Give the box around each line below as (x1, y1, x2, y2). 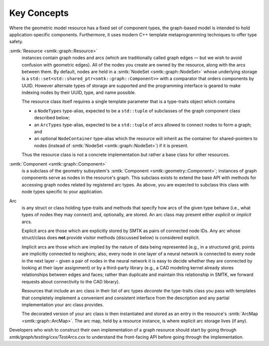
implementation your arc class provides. (21, 302, 104, 308)
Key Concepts (9, 7, 69, 18)
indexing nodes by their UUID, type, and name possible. (21, 89, 136, 95)
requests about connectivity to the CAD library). (21, 278, 120, 284)
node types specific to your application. (21, 189, 103, 195)
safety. (9, 39, 23, 45)
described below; (34, 115, 70, 121)
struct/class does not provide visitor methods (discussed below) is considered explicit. (21, 235, 200, 241)
